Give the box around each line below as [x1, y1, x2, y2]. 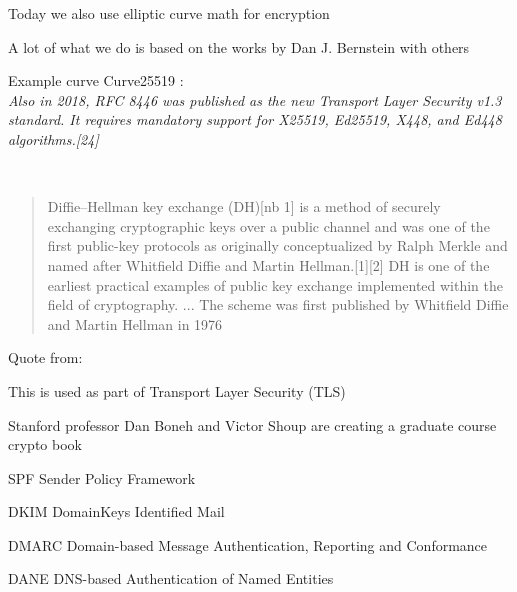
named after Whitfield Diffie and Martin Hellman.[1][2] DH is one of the [47, 254, 490, 275]
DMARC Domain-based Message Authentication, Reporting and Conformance [8, 534, 488, 555]
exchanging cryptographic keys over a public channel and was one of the [47, 215, 490, 236]
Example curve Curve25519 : [8, 70, 184, 91]
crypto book [8, 434, 82, 455]
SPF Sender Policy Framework [8, 467, 196, 488]
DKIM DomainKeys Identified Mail [8, 501, 225, 522]
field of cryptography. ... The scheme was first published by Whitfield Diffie [47, 294, 509, 315]
